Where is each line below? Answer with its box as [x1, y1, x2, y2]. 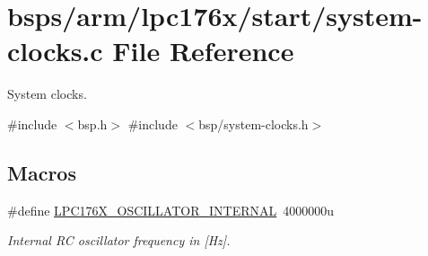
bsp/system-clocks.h [198, 114, 309, 133]
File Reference [112, 32, 294, 69]
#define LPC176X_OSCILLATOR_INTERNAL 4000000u [7, 200, 335, 219]
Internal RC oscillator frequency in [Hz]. [7, 231, 231, 250]
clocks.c [7, 32, 103, 69]
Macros [7, 158, 76, 186]
